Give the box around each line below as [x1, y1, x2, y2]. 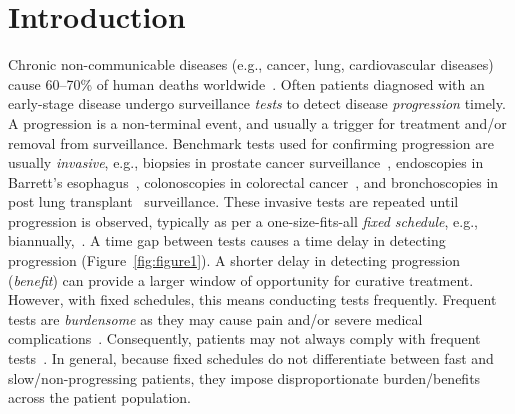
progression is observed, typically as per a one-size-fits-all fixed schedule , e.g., [8, 210, 479, 231]
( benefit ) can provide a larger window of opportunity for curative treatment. [8, 269, 474, 290]
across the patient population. [8, 387, 191, 408]
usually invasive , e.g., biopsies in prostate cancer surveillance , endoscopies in [8, 152, 484, 173]
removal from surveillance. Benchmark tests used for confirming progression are [8, 132, 494, 153]
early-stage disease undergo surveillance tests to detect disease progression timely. [8, 93, 506, 114]
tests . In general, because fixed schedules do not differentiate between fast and [8, 348, 494, 369]
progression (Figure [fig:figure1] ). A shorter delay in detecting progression [8, 250, 461, 271]
